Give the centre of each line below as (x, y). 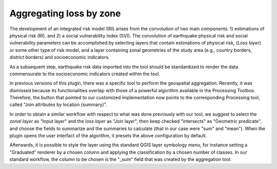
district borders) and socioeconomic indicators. (60, 57)
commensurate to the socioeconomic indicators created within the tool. (85, 74)
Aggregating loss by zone (65, 13)
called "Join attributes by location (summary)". (58, 104)
